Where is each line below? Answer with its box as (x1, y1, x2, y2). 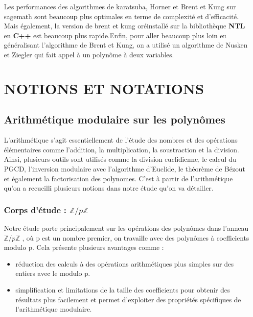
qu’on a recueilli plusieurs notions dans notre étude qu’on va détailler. (4, 183, 213, 193)
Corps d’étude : (4, 203, 67, 216)
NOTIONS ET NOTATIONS (4, 78, 204, 98)
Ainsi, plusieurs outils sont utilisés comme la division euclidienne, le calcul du (4, 154, 236, 164)
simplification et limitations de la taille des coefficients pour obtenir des (15, 284, 230, 294)
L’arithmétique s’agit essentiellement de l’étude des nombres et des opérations (4, 135, 238, 145)
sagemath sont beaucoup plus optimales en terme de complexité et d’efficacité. (4, 11, 239, 21)
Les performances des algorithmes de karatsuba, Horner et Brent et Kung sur (4, 1, 236, 11)
